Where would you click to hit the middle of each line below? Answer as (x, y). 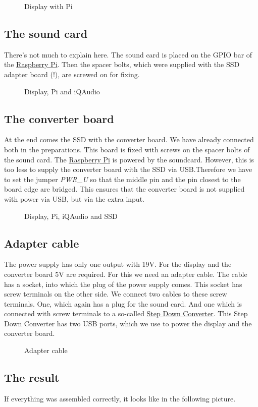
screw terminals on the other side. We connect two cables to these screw (116, 294)
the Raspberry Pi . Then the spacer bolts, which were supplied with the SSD (122, 64)
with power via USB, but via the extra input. (74, 198)
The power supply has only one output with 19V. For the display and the (118, 264)
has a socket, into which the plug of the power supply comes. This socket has (123, 284)
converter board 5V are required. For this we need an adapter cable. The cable (126, 274)
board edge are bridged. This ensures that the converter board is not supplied (124, 189)
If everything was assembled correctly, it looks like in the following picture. (120, 398)
